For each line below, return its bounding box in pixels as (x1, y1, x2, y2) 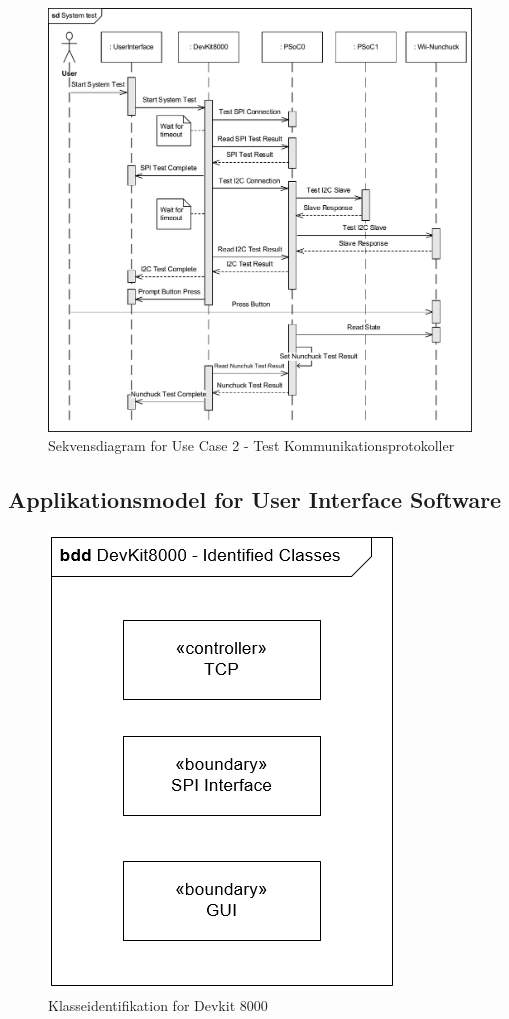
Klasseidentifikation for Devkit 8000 (48, 994, 268, 1015)
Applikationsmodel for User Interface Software (8, 484, 502, 515)
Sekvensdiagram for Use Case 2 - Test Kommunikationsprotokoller (48, 435, 455, 456)
